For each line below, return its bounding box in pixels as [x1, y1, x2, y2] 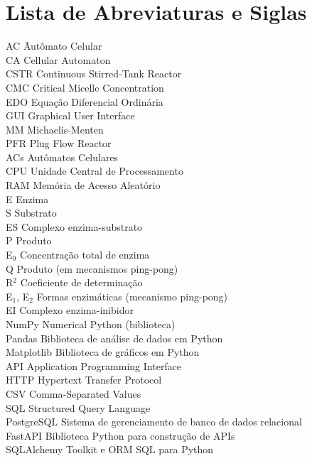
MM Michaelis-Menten [6, 121, 104, 136]
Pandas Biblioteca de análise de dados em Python [6, 330, 223, 345]
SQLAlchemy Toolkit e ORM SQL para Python [6, 442, 214, 457]
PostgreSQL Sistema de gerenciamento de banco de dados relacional [6, 414, 302, 429]
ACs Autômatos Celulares [6, 149, 119, 164]
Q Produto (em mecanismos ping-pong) [6, 261, 178, 276]
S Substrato [6, 205, 57, 220]
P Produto [6, 233, 52, 248]
